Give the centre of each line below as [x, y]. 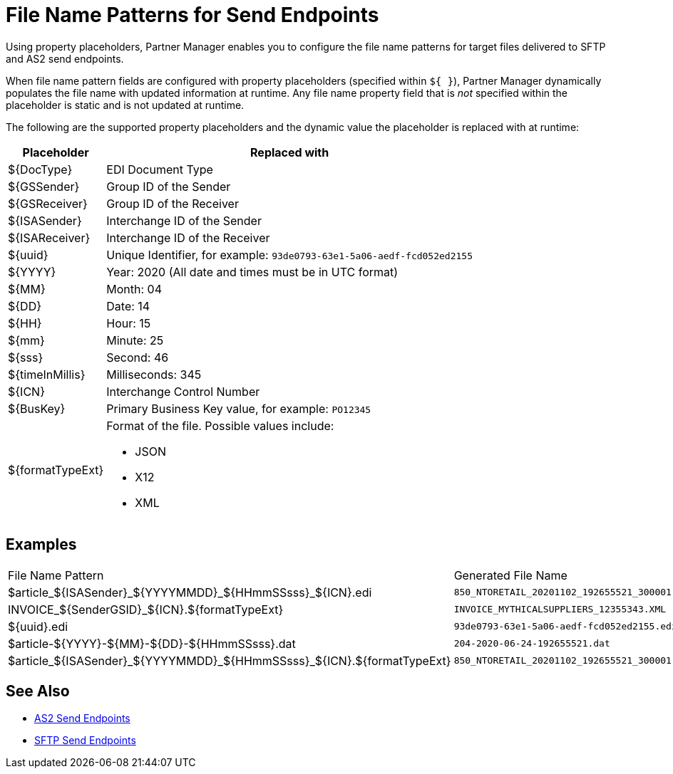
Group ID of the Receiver [173, 203]
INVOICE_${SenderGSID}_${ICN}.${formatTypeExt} [146, 609]
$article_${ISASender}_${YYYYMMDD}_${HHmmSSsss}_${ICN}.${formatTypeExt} [230, 660]
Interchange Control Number [183, 391]
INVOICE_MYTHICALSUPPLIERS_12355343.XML [560, 610]
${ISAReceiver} [49, 237]
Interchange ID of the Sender [184, 220]
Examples [41, 545]
